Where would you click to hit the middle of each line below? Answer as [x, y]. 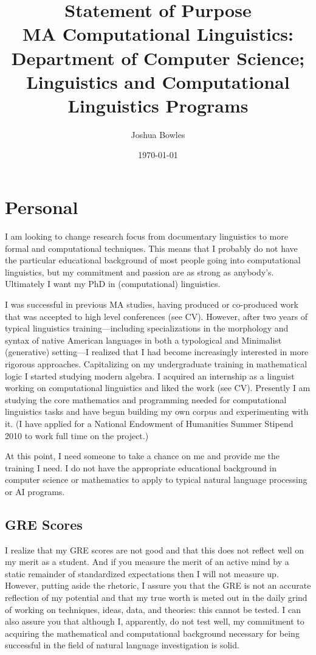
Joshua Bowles [158, 134]
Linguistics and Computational [158, 81]
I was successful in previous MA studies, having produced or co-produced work [152, 304]
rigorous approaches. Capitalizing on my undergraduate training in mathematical [156, 363]
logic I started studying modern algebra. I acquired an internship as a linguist [150, 376]
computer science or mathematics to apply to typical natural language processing [156, 480]
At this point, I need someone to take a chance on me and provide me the [143, 456]
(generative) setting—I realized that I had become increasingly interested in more [157, 352]
